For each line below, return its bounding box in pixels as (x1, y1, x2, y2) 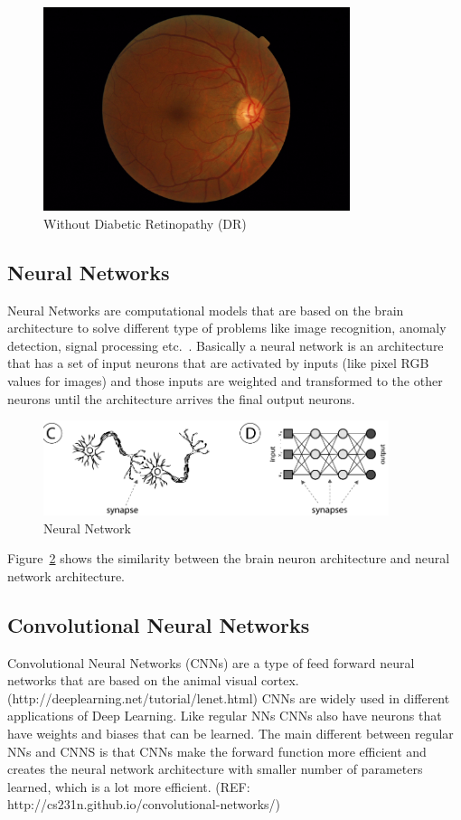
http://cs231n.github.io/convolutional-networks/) (7, 795, 281, 814)
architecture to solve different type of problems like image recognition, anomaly (7, 318, 447, 337)
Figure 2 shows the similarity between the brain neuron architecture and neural (7, 549, 450, 568)
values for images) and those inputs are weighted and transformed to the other (7, 372, 443, 390)
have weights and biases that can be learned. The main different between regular (7, 723, 454, 742)
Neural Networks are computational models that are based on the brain (7, 300, 404, 319)
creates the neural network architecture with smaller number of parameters (7, 759, 423, 778)
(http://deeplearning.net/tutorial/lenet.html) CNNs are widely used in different (7, 688, 450, 707)
